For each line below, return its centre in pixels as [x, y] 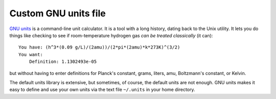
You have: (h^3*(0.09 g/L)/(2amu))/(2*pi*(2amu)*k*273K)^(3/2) [99, 47]
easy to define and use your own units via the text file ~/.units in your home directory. [102, 90]
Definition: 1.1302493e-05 [63, 62]
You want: [31, 54]
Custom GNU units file [57, 13]
